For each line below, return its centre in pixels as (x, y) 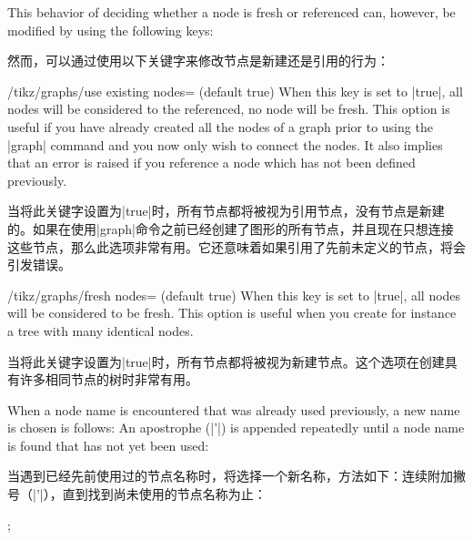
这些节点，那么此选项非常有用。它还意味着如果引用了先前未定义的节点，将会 (236, 246)
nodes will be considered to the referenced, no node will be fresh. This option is (229, 109)
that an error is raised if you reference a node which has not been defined (211, 163)
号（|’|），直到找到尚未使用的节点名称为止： (137, 494)
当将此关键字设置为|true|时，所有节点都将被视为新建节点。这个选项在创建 (226, 361)
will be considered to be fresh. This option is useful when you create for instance (232, 313)
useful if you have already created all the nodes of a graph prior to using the (220, 126)
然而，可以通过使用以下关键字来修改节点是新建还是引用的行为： (198, 61)
